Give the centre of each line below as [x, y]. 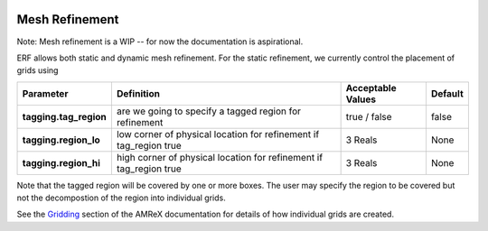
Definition [138, 93]
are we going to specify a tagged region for [209, 111]
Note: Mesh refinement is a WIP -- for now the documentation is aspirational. [160, 42]
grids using [38, 70]
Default [447, 93]
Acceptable [371, 88]
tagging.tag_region [65, 116]
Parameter [45, 93]
